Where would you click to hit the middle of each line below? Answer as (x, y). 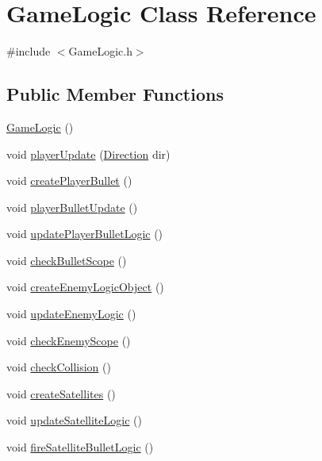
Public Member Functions (115, 94)
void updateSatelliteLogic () (74, 420)
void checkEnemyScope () (69, 340)
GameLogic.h (100, 51)
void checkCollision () (59, 367)
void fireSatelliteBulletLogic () (80, 447)
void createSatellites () (61, 393)
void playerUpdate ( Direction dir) (88, 154)
